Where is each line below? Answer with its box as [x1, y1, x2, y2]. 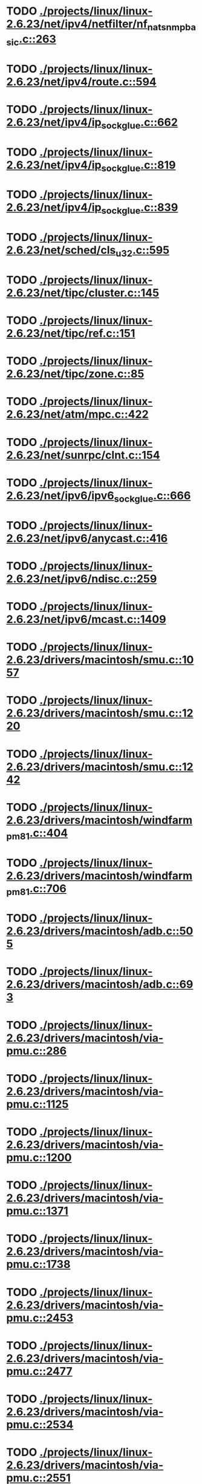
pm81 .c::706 [6, 882, 67, 898]
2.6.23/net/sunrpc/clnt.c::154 [6, 448, 160, 462]
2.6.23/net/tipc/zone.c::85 [6, 367, 145, 381]
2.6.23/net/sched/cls [6, 243, 116, 257]
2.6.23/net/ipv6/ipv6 [6, 488, 114, 502]
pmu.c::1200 [6, 1151, 72, 1164]
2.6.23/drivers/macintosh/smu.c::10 [6, 653, 194, 667]
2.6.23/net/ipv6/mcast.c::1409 [6, 612, 166, 626]
